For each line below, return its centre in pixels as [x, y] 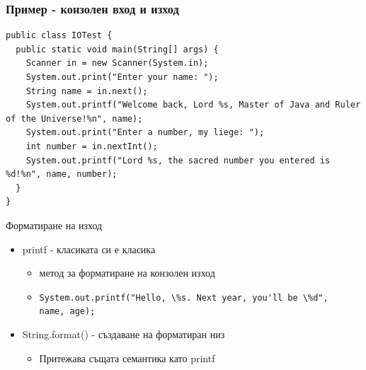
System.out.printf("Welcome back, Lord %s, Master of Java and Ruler [193, 105]
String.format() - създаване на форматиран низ [124, 334]
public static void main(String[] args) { [117, 49]
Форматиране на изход [54, 225]
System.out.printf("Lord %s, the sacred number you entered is [178, 160]
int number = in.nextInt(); [92, 146]
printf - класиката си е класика [89, 249]
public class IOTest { [59, 36]
